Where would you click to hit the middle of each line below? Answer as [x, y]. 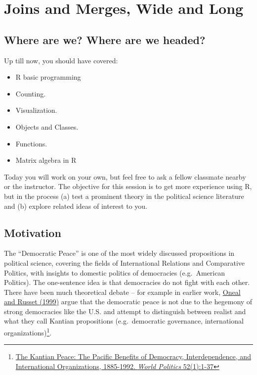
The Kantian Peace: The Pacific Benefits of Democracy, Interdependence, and [133, 356]
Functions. [31, 143]
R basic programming [48, 77]
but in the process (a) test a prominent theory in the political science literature [124, 196]
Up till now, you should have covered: [61, 60]
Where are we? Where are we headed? [105, 39]
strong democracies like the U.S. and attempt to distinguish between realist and [125, 311]
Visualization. [36, 110]
